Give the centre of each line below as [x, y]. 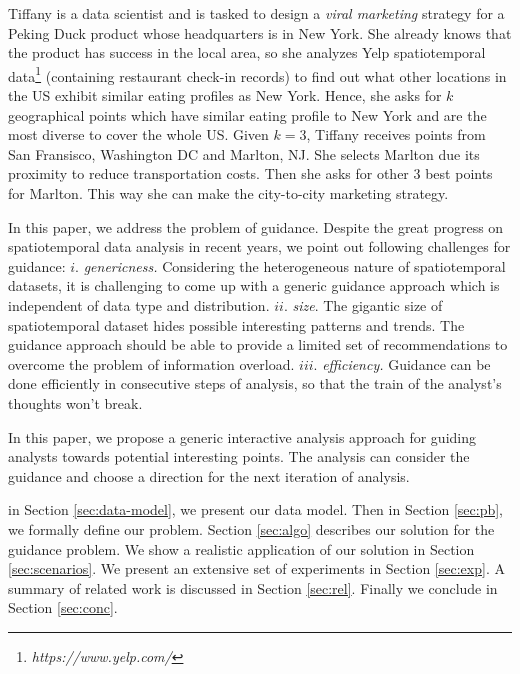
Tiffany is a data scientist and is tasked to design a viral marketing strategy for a [256, 13]
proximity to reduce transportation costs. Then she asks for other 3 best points [250, 173]
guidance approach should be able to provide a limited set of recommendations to [258, 344]
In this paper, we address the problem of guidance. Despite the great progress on [256, 226]
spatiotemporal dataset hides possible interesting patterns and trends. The [236, 324]
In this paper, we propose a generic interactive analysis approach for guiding [242, 436]
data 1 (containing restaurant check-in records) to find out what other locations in [257, 74]
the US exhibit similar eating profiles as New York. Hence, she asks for [225, 95]
